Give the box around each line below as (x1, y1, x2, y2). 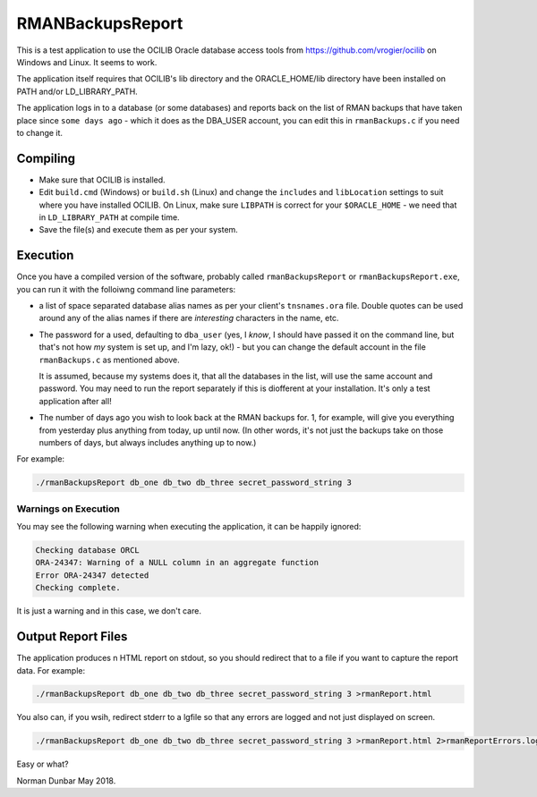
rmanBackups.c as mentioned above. (38, 354, 181, 365)
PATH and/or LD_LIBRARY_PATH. (16, 86, 138, 97)
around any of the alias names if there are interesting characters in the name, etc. (38, 313, 339, 324)
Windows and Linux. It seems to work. (16, 56, 158, 67)
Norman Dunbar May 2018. (16, 775, 116, 786)
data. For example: (16, 665, 86, 675)
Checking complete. (35, 582, 121, 593)
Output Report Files (16, 629, 128, 644)
